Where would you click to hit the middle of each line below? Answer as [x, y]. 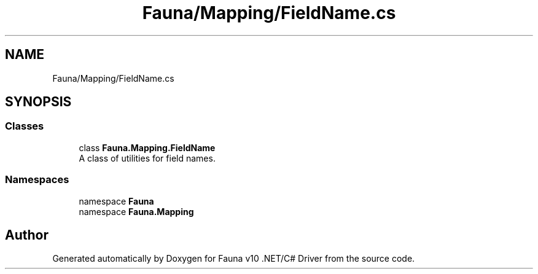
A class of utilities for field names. [147, 158]
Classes [25, 126]
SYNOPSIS [38, 102]
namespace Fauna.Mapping [136, 211]
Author [27, 235]
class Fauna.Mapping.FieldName [147, 147]
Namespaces [37, 180]
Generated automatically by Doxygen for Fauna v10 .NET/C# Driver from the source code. [234, 259]
